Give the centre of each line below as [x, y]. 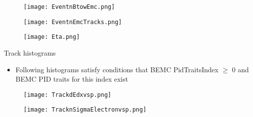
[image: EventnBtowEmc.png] [69, 7]
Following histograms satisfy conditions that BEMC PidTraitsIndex [117, 69]
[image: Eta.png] [52, 37]
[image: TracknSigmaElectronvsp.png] [85, 110]
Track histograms [30, 52]
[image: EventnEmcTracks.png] [73, 22]
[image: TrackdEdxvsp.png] [67, 95]
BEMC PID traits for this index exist [72, 79]
